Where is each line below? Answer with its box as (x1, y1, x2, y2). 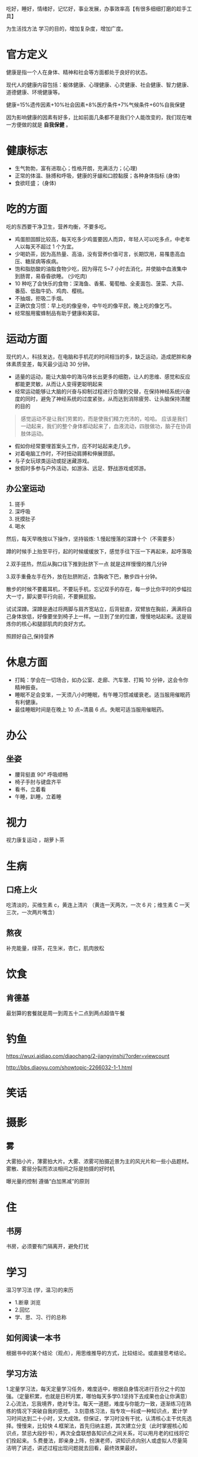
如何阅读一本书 (6, 1332, 61, 1343)
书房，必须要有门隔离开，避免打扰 (6, 1243, 89, 1250)
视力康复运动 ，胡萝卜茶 (6, 836, 65, 843)
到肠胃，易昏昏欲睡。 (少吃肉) (14, 272, 87, 280)
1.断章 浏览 (14, 1299, 41, 1306)
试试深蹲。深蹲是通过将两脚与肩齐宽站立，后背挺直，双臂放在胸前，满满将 (6, 605, 187, 612)
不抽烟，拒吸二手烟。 (14, 294, 67, 301)
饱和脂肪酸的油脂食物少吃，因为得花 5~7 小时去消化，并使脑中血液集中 (14, 265, 187, 272)
